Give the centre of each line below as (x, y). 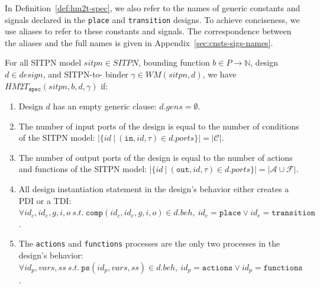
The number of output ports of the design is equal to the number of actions (156, 157)
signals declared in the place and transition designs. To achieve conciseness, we (152, 19)
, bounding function (174, 62)
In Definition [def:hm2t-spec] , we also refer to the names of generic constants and (153, 8)
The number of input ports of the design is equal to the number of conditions (159, 126)
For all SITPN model (43, 62)
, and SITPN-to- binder (85, 74)
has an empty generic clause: (105, 106)
